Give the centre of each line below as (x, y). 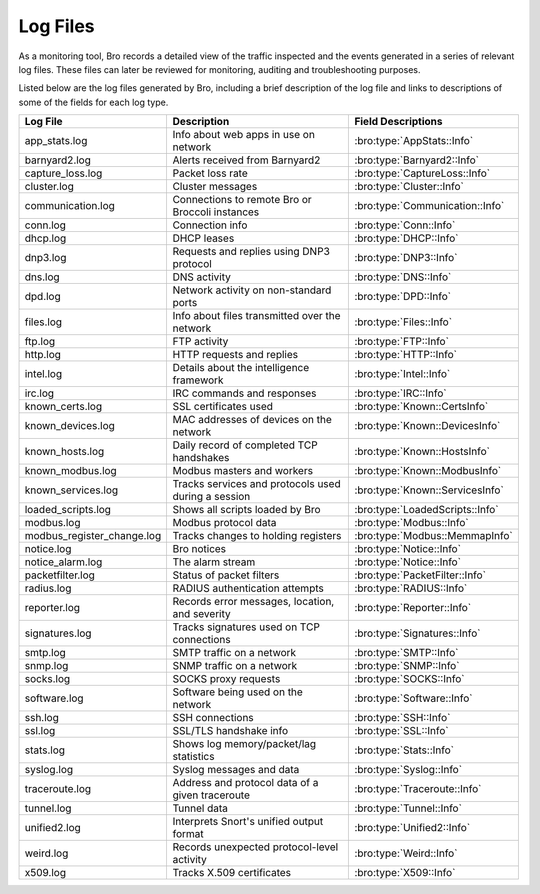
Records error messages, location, (253, 602)
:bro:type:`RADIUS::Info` (411, 588)
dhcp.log (45, 238)
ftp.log (40, 342)
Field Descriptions (399, 122)
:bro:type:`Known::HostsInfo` (422, 452)
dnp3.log (45, 258)
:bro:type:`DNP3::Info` (406, 258)
